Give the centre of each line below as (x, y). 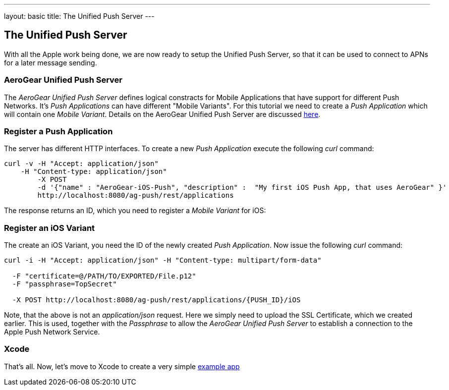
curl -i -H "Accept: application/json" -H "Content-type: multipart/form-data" (163, 260)
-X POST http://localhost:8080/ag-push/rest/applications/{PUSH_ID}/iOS (156, 300)
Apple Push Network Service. (52, 332)
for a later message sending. (51, 62)
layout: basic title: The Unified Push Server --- (79, 16)
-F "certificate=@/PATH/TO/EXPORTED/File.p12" (104, 276)
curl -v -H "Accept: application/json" (81, 164)
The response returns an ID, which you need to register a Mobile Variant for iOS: (135, 211)
